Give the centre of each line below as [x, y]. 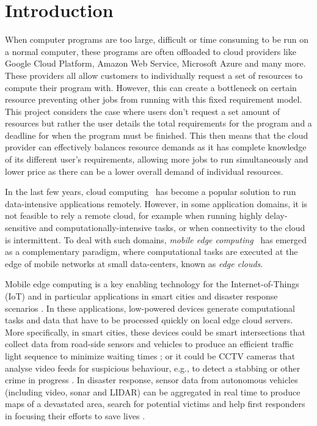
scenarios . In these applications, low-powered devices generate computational [150, 308]
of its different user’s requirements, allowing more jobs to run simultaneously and [157, 159]
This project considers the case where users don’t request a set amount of [142, 111]
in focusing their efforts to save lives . [75, 415]
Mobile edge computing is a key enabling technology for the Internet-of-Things [152, 284]
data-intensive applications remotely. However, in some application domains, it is [156, 203]
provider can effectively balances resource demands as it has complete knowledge [156, 147]
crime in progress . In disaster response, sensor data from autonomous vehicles [151, 380]
